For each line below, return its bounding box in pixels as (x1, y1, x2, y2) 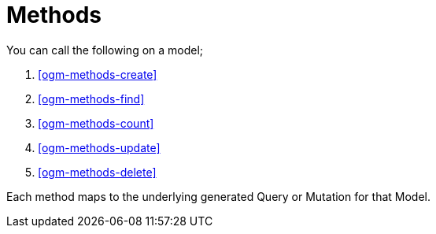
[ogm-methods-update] (38, 140, 161, 154)
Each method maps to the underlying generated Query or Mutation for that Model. (6, 189, 431, 203)
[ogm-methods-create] (38, 67, 157, 81)
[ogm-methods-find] (38, 91, 145, 106)
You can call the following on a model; (6, 43, 204, 57)
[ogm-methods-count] (38, 116, 154, 130)
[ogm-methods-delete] (38, 165, 157, 179)
